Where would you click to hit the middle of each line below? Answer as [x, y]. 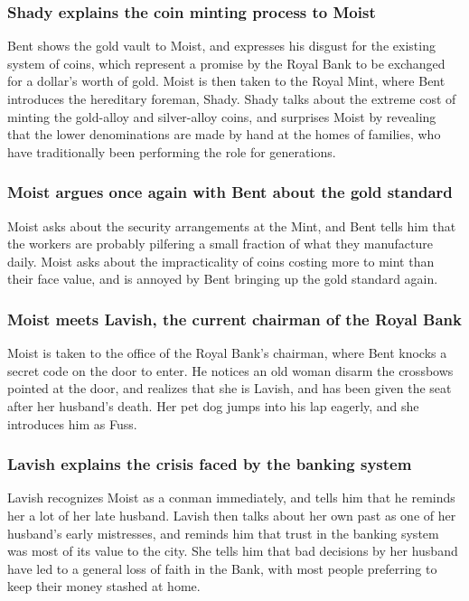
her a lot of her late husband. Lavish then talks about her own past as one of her [232, 515]
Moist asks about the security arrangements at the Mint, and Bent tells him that [232, 225]
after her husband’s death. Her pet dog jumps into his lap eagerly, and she [213, 405]
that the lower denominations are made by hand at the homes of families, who [224, 134]
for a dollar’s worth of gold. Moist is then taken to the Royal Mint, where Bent [226, 81]
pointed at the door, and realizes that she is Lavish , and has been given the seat [230, 388]
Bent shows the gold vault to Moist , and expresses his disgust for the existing [221, 46]
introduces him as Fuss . [72, 423]
